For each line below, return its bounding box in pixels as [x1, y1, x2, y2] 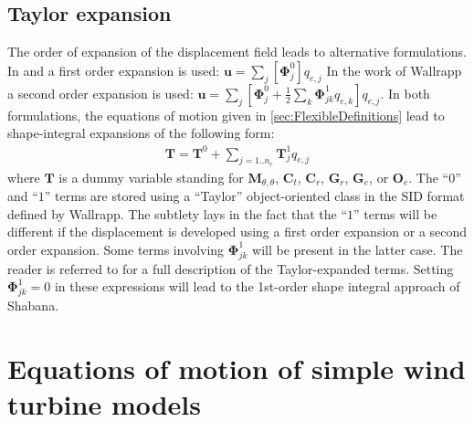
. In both [380, 83, 430, 102]
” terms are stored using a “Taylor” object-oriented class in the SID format [44, 186, 465, 206]
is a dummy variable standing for [58, 167, 244, 186]
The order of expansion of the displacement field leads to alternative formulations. [7, 42, 467, 61]
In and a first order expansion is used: [7, 60, 220, 79]
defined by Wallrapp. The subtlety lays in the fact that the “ [7, 204, 347, 223]
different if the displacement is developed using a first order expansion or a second [7, 222, 468, 241]
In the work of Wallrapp [326, 60, 462, 79]
